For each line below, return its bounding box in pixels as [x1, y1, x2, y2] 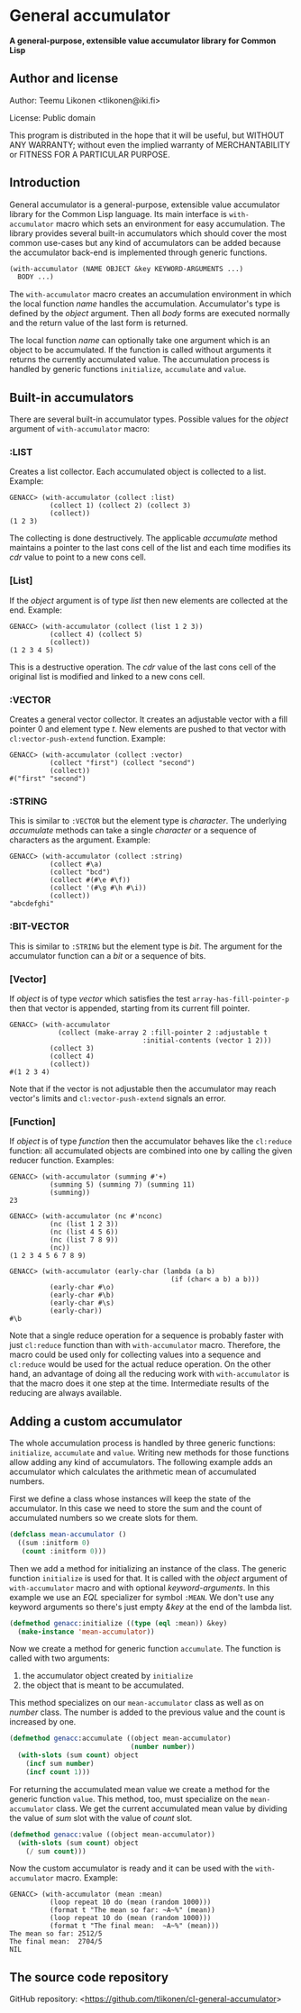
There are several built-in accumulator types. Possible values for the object [9, 414, 288, 424]
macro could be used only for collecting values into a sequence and [9, 1349, 261, 1361]
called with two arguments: [9, 1653, 110, 1663]
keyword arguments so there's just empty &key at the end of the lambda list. [9, 1601, 293, 1612]
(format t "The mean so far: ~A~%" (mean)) [49, 1906, 216, 1915]
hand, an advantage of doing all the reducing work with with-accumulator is [9, 1369, 290, 1380]
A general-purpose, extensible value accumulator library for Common [9, 35, 277, 46]
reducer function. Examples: [9, 1155, 114, 1166]
